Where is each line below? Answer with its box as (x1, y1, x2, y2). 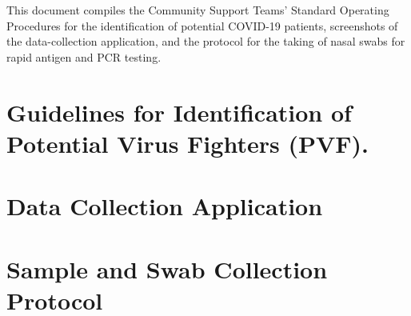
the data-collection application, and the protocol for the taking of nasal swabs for (6, 33, 405, 50)
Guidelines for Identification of (6, 95, 352, 128)
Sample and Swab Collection (6, 252, 328, 285)
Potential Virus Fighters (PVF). (6, 126, 369, 159)
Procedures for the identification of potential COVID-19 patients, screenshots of (6, 17, 398, 34)
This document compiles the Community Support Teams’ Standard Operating (6, 2, 389, 18)
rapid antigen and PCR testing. (6, 48, 162, 65)
